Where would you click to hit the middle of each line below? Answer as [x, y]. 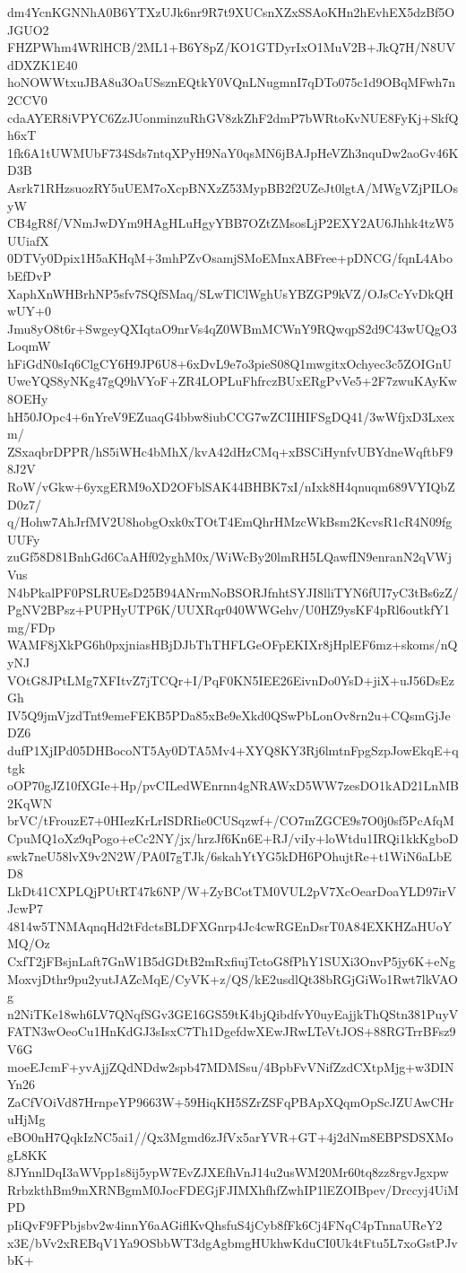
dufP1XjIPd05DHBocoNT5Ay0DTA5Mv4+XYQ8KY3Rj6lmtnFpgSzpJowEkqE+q [233, 750]
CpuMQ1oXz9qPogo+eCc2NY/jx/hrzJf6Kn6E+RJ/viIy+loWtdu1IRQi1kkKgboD [233, 837]
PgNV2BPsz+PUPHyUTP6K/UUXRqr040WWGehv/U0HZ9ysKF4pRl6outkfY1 [229, 610]
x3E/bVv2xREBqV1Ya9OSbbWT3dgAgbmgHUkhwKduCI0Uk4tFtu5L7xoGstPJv [233, 1242]
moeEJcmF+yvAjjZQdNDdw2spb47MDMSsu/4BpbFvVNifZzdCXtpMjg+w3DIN [231, 1066]
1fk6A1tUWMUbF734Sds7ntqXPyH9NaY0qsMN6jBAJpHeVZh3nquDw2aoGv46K [233, 152]
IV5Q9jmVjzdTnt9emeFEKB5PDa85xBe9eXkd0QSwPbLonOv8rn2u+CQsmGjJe [229, 715]
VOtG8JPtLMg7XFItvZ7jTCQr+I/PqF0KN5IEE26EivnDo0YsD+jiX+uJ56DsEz [231, 680]
